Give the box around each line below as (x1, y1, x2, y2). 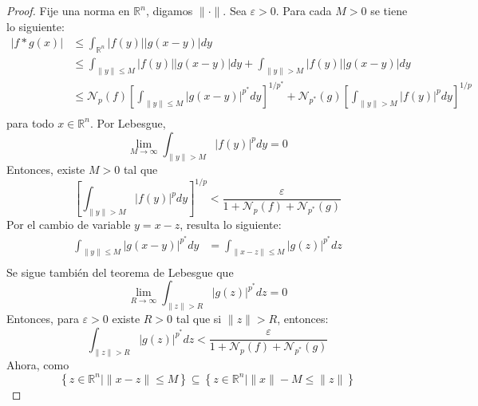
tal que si (176, 309, 222, 326)
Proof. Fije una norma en (6, 2, 130, 18)
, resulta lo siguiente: (180, 216, 282, 233)
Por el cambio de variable (6, 216, 131, 233)
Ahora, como (6, 357, 69, 373)
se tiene (370, 2, 408, 18)
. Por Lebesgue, (89, 114, 166, 131)
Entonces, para (6, 309, 79, 326)
